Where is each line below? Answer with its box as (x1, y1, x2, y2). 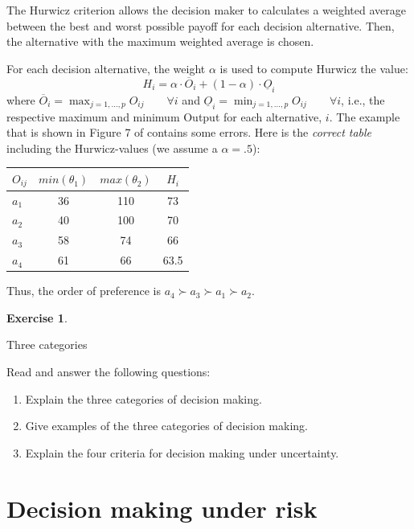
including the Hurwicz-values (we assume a (6, 139, 218, 156)
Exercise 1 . (6, 309, 68, 326)
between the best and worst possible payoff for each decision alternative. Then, (6, 17, 395, 34)
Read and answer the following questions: (6, 363, 211, 380)
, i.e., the (341, 91, 385, 108)
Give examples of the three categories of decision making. (25, 417, 308, 434)
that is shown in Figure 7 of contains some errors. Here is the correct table (6, 124, 372, 141)
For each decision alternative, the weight (6, 59, 206, 76)
